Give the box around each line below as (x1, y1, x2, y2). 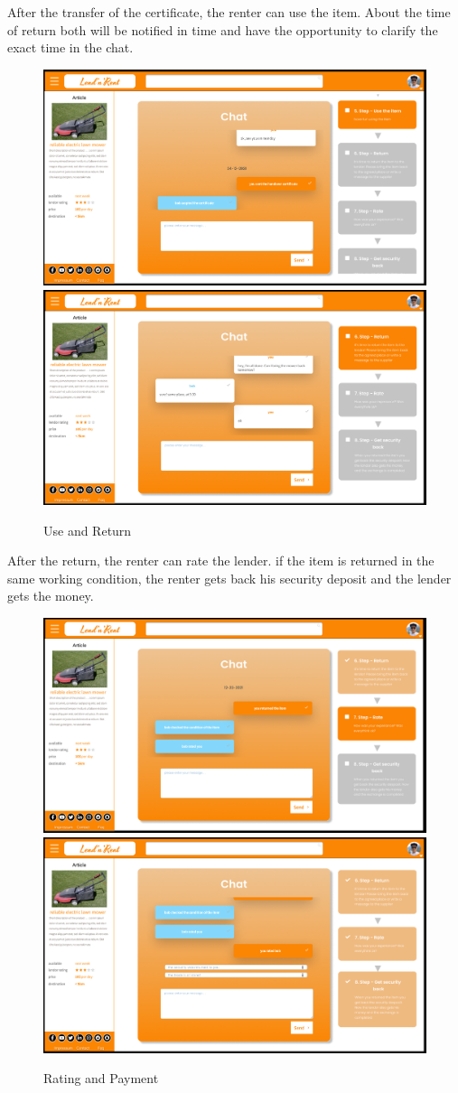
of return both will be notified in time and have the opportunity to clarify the (7, 20, 438, 39)
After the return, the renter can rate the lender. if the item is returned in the (7, 551, 435, 570)
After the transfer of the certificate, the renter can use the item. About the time (7, 3, 451, 21)
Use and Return (43, 520, 132, 539)
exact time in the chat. (7, 38, 134, 57)
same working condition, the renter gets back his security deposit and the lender (7, 568, 452, 587)
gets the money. (7, 586, 94, 605)
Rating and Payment (43, 1069, 159, 1088)
